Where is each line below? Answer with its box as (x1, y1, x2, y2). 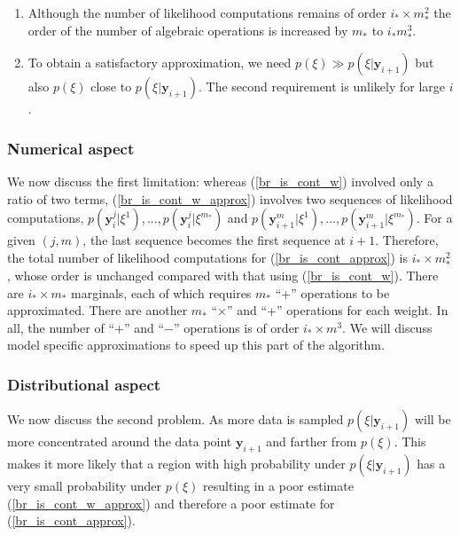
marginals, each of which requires (71, 283, 252, 302)
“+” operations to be (275, 283, 390, 302)
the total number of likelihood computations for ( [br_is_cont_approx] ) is (7, 248, 408, 266)
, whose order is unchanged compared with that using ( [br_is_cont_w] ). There (7, 266, 439, 285)
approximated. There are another (7, 301, 188, 319)
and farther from (266, 432, 357, 451)
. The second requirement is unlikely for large (199, 77, 445, 96)
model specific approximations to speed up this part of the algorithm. (7, 335, 385, 354)
